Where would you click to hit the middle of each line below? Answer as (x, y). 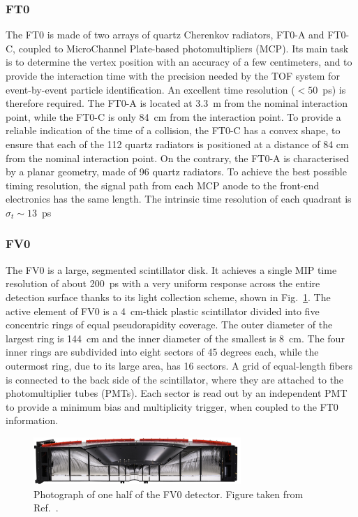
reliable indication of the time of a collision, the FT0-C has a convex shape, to (173, 130)
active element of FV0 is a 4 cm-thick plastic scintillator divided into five (163, 311)
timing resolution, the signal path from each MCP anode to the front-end (163, 185)
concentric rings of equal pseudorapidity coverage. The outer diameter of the (169, 325)
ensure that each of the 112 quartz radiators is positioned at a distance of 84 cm (177, 144)
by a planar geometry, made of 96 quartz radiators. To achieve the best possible (176, 172)
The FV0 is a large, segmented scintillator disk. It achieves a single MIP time (171, 269)
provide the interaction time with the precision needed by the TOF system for (173, 75)
